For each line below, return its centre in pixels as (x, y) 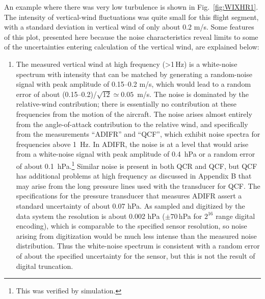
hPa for (190, 216)
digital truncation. (45, 266)
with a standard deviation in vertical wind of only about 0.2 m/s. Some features (129, 27)
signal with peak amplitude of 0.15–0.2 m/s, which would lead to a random (134, 84)
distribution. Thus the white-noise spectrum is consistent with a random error (138, 246)
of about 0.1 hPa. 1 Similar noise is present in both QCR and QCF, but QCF (137, 165)
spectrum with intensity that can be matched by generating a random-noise (134, 74)
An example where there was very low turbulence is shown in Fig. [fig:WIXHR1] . (131, 7)
